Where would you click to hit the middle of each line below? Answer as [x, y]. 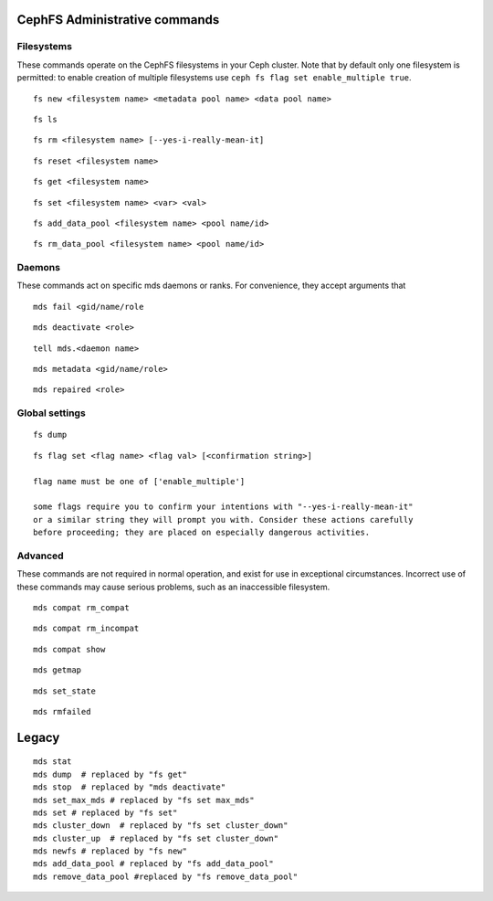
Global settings [51, 413]
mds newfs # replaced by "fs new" [110, 851]
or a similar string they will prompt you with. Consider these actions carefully [223, 519]
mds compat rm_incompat [86, 629]
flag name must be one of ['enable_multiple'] [139, 481]
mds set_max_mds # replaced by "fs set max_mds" [144, 800]
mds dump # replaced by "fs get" [110, 774]
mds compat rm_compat [81, 607]
